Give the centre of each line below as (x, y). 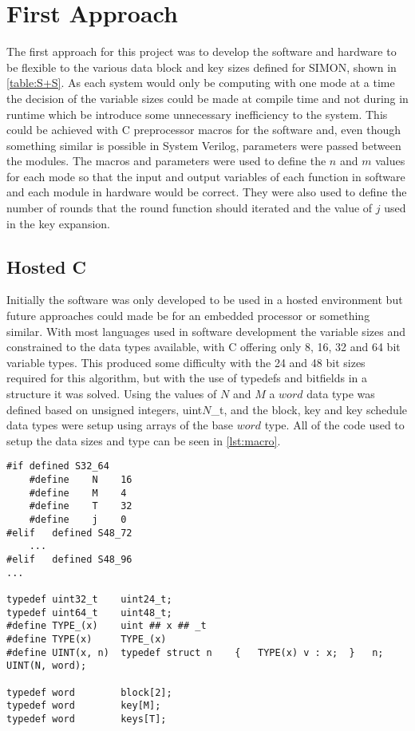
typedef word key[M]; (84, 706)
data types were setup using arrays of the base (120, 425)
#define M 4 (78, 493)
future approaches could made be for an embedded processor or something (188, 316)
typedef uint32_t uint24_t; (89, 599)
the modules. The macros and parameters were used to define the (166, 161)
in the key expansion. (58, 223)
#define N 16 (81, 480)
